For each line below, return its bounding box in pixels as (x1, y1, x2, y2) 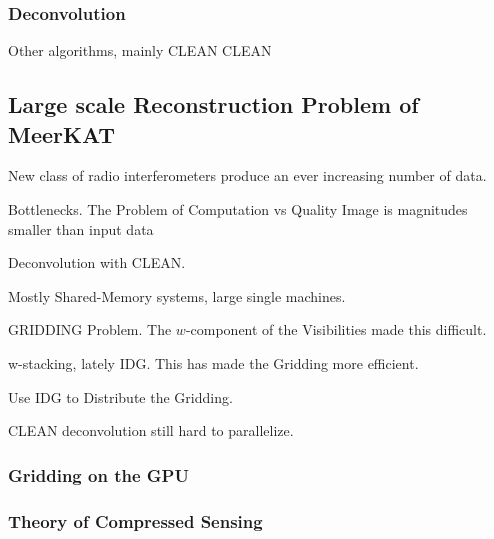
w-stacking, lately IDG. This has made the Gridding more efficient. (8, 352, 419, 373)
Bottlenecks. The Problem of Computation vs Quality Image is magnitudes (8, 199, 468, 219)
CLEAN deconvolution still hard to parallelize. (8, 420, 294, 441)
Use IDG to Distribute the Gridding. (8, 386, 233, 407)
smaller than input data (8, 218, 154, 239)
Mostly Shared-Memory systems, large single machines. (8, 285, 346, 306)
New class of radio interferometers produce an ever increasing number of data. (8, 165, 487, 186)
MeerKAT (8, 118, 115, 149)
